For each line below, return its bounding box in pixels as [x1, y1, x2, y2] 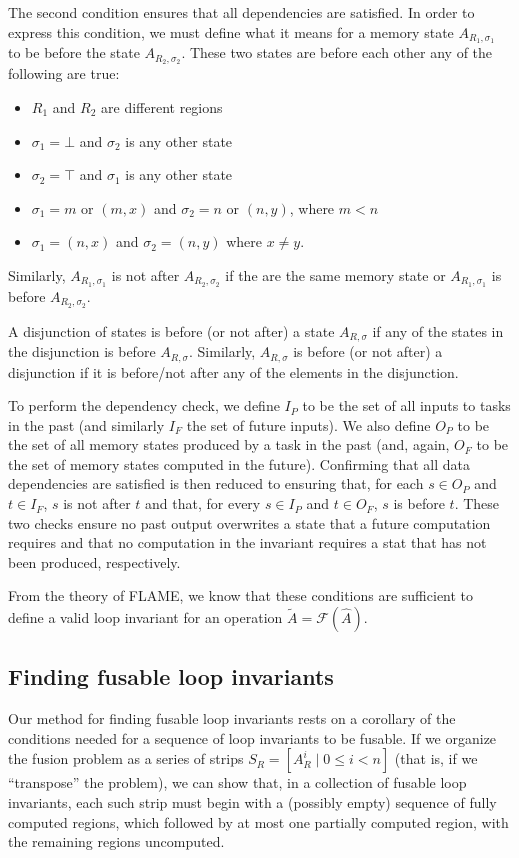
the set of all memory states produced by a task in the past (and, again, [8, 434, 450, 455]
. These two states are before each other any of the [181, 42, 493, 63]
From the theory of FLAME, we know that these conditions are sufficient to [8, 585, 474, 606]
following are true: [8, 63, 120, 84]
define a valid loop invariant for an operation [8, 607, 283, 628]
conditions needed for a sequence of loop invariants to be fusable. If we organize [8, 727, 497, 748]
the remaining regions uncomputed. [8, 831, 225, 852]
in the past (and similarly [8, 414, 165, 435]
